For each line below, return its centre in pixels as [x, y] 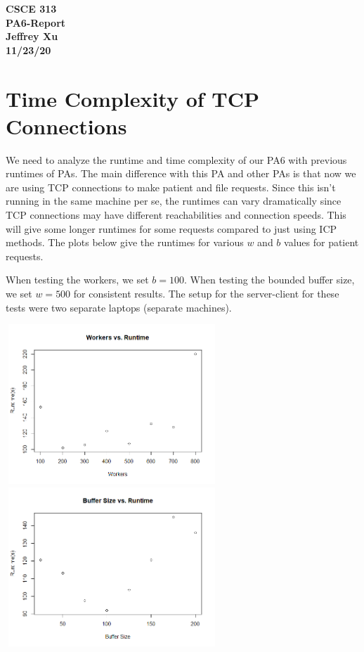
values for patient [321, 242]
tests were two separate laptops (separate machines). [119, 307]
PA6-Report [36, 22]
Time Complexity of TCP [133, 98]
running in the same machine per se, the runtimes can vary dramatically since [174, 201]
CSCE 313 [31, 8]
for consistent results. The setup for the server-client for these [206, 294]
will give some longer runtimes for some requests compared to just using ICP [171, 228]
